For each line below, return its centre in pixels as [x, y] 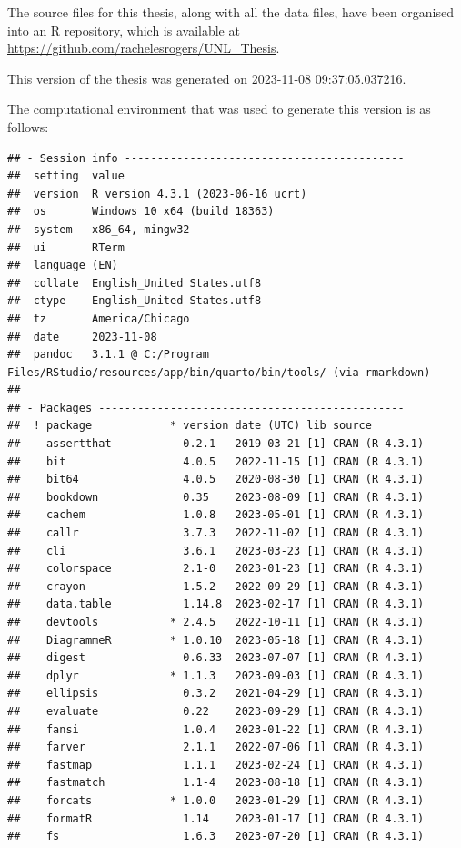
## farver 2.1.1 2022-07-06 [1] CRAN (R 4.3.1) [216, 747]
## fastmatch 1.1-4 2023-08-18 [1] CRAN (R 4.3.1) [216, 783]
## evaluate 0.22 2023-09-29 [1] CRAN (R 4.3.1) [216, 711]
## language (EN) [63, 266]
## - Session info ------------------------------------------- [206, 158]
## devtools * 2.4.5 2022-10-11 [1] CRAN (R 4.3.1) [216, 622]
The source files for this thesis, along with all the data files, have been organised [231, 12]
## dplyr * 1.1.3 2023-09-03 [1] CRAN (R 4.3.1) [216, 675]
